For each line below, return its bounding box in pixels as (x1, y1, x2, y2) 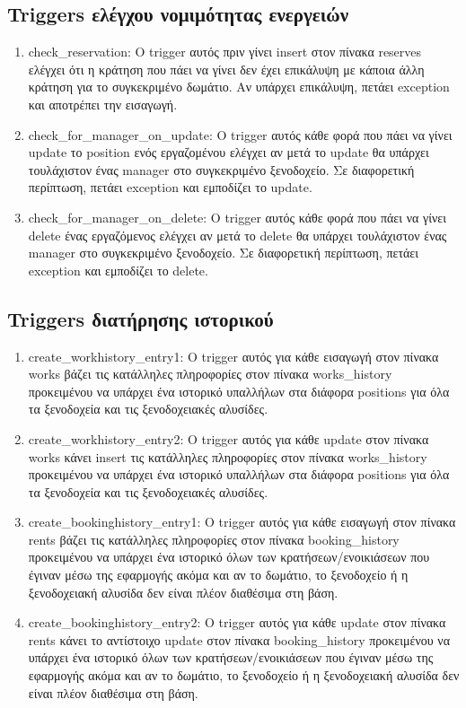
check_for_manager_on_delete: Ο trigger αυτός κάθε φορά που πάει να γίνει (28, 207, 446, 226)
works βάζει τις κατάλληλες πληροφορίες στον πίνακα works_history (28, 364, 392, 383)
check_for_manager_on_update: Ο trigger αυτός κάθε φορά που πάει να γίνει (28, 125, 453, 144)
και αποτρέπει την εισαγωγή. (28, 94, 178, 113)
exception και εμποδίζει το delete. (28, 260, 208, 279)
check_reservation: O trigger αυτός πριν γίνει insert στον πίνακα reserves (28, 42, 422, 61)
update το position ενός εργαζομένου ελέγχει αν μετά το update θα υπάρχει (28, 143, 429, 162)
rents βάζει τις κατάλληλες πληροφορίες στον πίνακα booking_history (28, 529, 400, 548)
